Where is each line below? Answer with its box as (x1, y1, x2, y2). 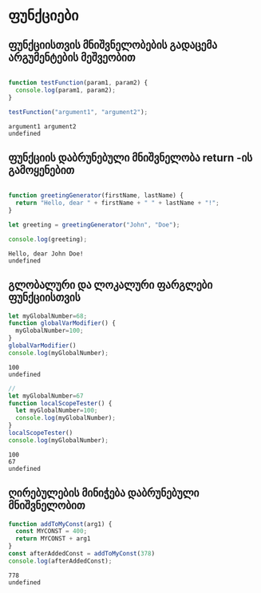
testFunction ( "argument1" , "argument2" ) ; (8, 108, 148, 116)
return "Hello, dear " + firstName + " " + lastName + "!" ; (15, 199, 219, 208)
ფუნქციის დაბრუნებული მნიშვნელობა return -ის (8, 151, 253, 164)
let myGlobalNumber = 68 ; (8, 312, 88, 320)
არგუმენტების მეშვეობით (8, 50, 136, 64)
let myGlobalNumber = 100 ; (15, 406, 98, 415)
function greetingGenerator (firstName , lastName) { (8, 192, 184, 200)
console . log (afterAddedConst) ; (8, 557, 113, 565)
